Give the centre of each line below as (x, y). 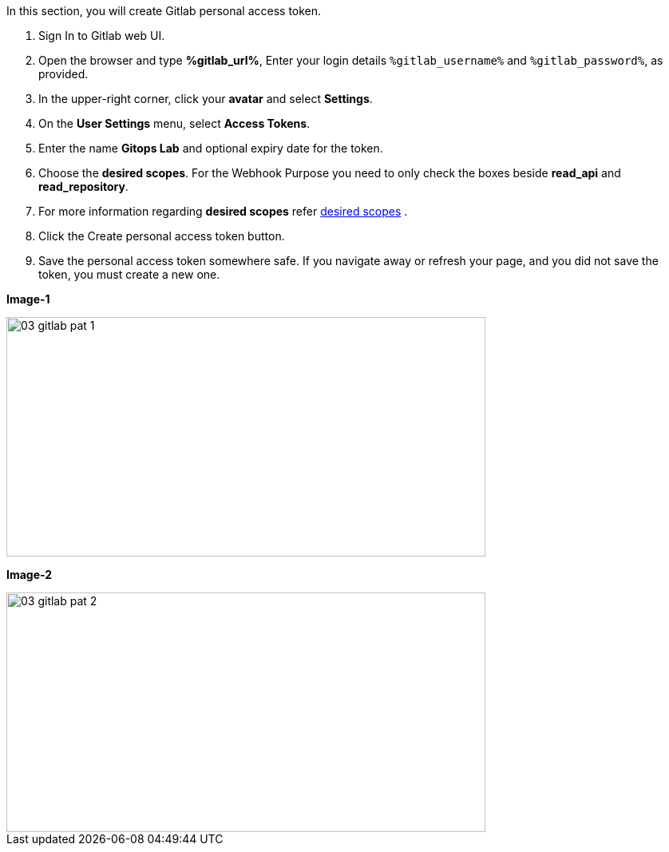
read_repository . (83, 186)
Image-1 (28, 299)
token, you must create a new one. (129, 274)
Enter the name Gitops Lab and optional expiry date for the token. (211, 148)
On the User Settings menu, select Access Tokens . (174, 123)
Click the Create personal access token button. (162, 236)
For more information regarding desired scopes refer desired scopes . (223, 211)
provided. (63, 74)
